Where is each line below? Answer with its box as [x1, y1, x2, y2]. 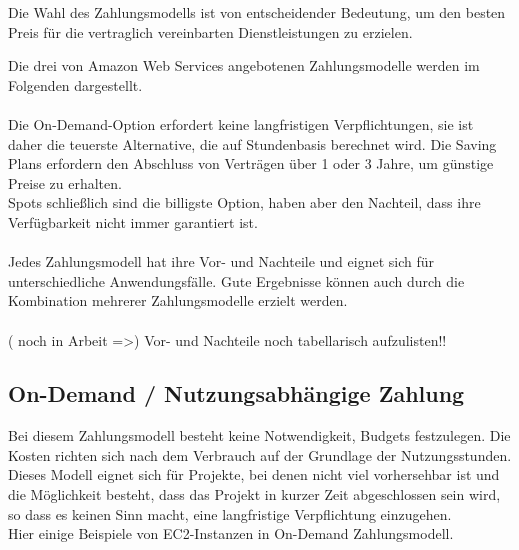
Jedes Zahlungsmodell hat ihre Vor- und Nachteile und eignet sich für [8, 251, 435, 272]
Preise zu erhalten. [8, 172, 122, 193]
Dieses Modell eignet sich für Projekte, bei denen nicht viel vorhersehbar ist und [8, 464, 500, 485]
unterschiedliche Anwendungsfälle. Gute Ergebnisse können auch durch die [8, 270, 465, 291]
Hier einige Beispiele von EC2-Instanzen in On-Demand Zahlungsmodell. [8, 523, 454, 544]
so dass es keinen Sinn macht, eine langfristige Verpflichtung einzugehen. [8, 503, 452, 524]
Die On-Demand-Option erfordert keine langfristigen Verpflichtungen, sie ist [8, 113, 474, 134]
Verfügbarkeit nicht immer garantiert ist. [8, 211, 258, 232]
